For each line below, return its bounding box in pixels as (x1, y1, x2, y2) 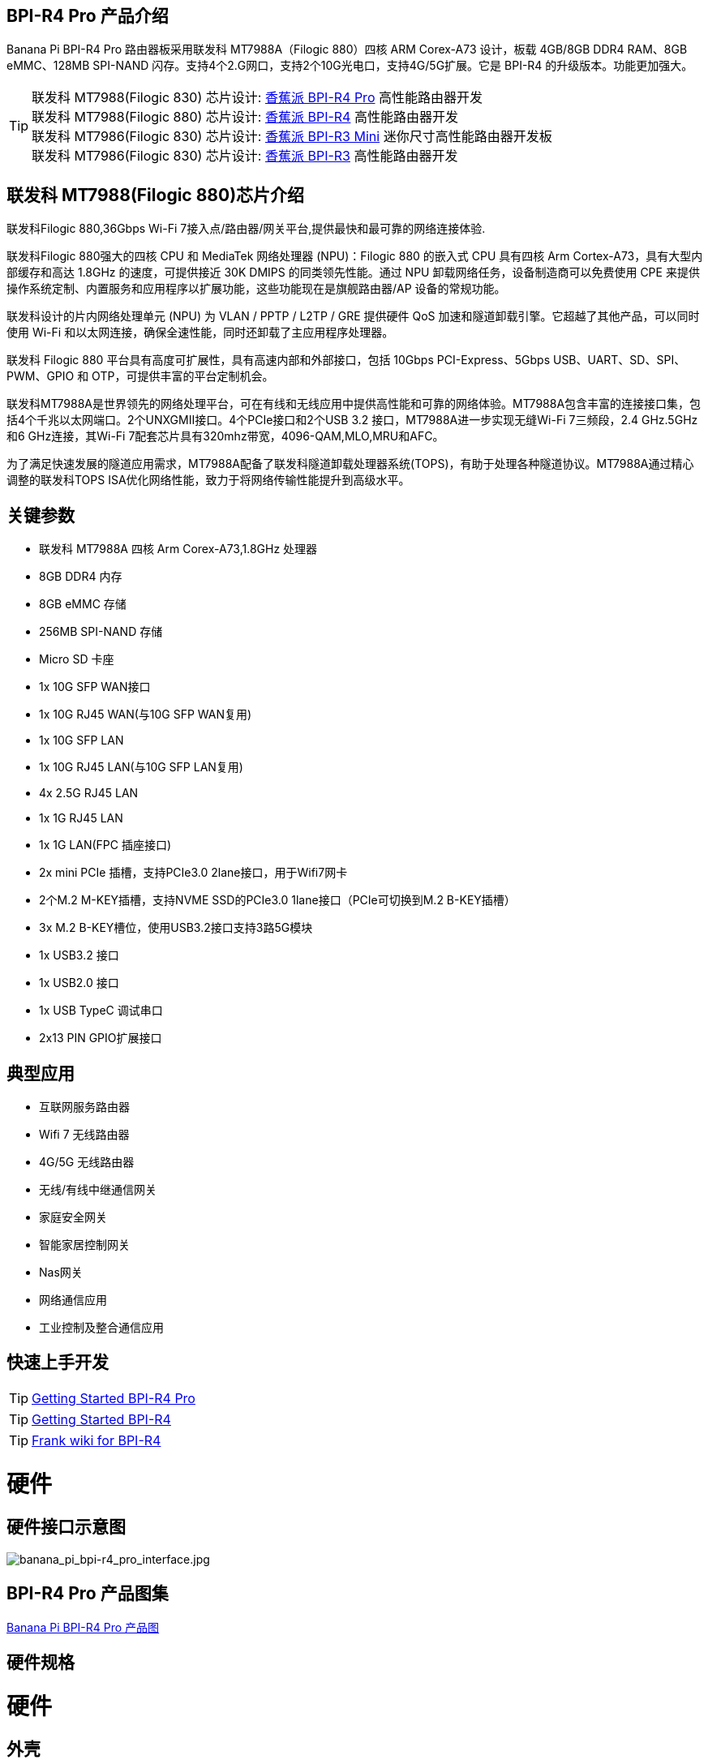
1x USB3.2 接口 (39, 948, 119, 963)
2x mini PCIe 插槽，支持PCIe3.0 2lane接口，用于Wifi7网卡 (39, 865, 348, 880)
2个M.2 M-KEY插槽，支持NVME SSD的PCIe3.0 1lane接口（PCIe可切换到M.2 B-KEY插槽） (39, 893, 516, 908)
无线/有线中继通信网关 (39, 1182, 157, 1196)
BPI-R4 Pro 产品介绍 (6, 6, 169, 26)
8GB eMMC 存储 (39, 597, 127, 612)
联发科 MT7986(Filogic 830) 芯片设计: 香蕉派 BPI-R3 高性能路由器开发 (32, 148, 458, 165)
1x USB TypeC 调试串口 (39, 1003, 163, 1018)
